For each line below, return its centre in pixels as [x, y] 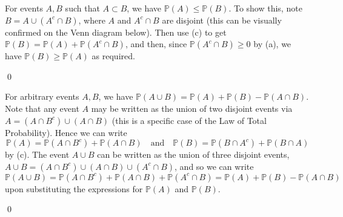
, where [92, 20]
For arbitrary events [42, 96]
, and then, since [156, 44]
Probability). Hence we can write [66, 132]
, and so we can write [214, 166]
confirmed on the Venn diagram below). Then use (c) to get [116, 32]
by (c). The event [37, 154]
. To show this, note [265, 8]
